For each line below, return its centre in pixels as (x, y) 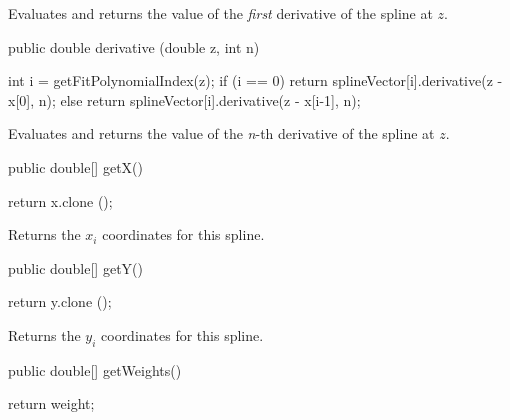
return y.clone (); (60, 301)
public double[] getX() (75, 166)
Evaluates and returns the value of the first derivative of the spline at (220, 13)
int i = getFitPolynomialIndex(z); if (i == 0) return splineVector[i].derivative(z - (255, 80)
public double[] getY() (75, 267)
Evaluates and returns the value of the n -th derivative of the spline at (221, 133)
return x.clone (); (60, 200)
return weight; (51, 403)
